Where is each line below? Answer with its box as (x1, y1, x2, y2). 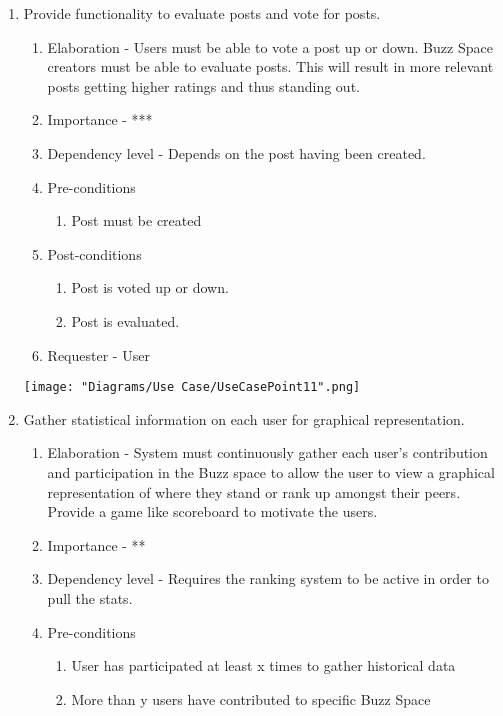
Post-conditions (47, 243, 142, 264)
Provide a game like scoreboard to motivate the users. (47, 501, 378, 522)
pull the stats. (47, 587, 133, 608)
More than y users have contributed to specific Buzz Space (71, 688, 431, 709)
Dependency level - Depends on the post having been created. (47, 142, 426, 163)
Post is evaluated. (71, 310, 180, 331)
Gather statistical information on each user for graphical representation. (23, 408, 465, 429)
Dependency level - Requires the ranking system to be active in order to (47, 568, 489, 589)
